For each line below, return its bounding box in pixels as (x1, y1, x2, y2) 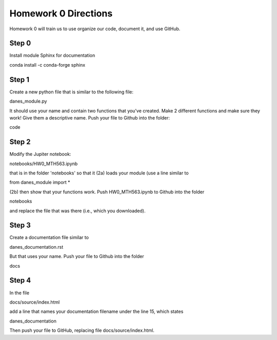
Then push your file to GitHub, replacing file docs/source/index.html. (9, 327, 155, 333)
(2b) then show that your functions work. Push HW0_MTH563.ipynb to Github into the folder (9, 189, 205, 195)
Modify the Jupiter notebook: (9, 151, 71, 157)
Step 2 (9, 137, 31, 146)
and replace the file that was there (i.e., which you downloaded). (9, 208, 146, 214)
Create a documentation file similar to (9, 234, 89, 241)
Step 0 (9, 39, 31, 48)
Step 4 (9, 276, 31, 285)
